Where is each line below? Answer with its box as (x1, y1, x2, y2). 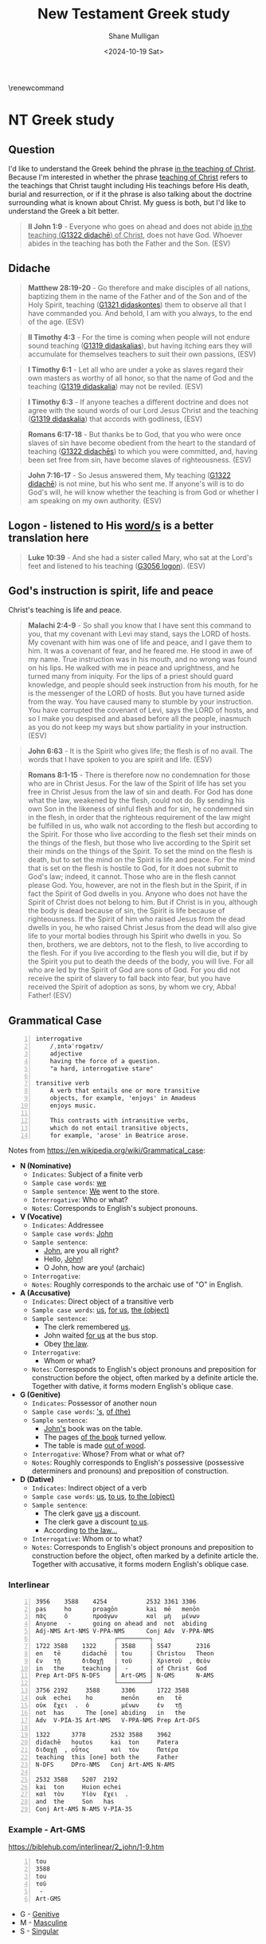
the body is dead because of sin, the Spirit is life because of (27, 906, 225, 916)
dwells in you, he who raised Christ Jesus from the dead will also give (27, 923, 257, 933)
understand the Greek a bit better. (8, 206, 119, 215)
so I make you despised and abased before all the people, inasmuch (27, 714, 252, 724)
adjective (49, 1050, 83, 1058)
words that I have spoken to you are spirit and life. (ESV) (27, 755, 213, 764)
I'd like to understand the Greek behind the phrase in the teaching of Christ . (8, 164, 256, 173)
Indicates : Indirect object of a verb (31, 1483, 147, 1493)
